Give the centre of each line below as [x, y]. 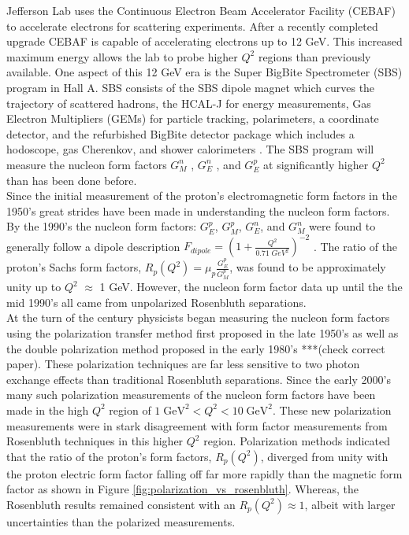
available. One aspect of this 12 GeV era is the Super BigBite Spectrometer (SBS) [204, 72]
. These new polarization [332, 410]
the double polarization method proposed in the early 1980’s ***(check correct [196, 348]
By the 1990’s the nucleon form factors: [102, 226]
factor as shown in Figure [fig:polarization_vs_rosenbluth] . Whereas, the [182, 489]
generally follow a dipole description [93, 246]
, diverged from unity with [324, 456]
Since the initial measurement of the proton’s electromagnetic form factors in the [202, 196]
